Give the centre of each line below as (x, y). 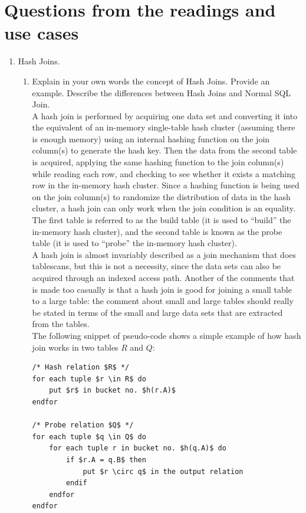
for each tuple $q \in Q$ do (89, 437)
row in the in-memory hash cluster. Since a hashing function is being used (166, 185)
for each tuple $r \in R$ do (89, 379)
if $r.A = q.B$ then (106, 460)
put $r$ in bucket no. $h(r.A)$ (112, 391)
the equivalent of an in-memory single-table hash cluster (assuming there (164, 127)
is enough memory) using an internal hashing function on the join (151, 138)
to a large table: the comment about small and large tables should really (163, 301)
